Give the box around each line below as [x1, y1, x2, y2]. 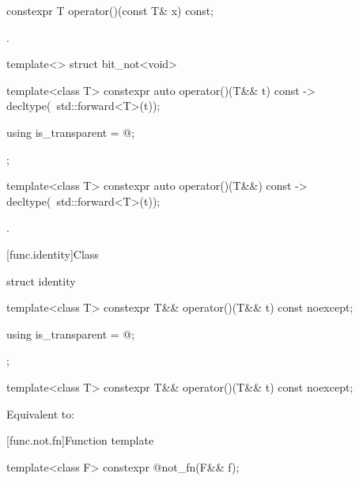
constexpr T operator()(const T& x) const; [6, 2, 214, 18]
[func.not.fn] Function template [6, 432, 154, 449]
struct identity [6, 272, 76, 289]
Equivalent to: [6, 405, 75, 422]
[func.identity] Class [6, 245, 99, 262]
